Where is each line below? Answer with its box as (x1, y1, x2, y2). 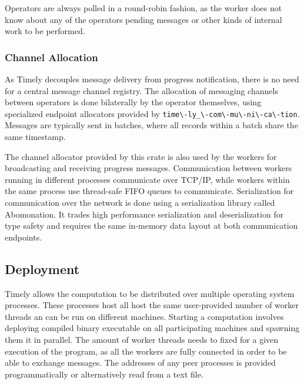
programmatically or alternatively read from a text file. (5, 368, 203, 380)
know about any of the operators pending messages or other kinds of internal (5, 13, 282, 25)
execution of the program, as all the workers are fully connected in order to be (5, 345, 287, 357)
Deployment (5, 259, 80, 278)
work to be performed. (5, 25, 85, 37)
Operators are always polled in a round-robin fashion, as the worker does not (5, 2, 282, 14)
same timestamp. (5, 131, 66, 143)
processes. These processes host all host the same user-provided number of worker (5, 299, 299, 311)
